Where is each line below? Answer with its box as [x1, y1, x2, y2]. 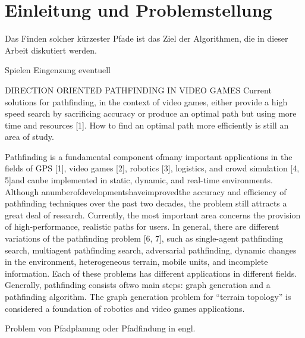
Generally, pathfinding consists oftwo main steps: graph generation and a [5, 278, 271, 291]
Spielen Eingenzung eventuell [5, 64, 111, 76]
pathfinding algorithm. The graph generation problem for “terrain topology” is [5, 290, 291, 302]
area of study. [5, 130, 54, 143]
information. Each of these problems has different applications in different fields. [5, 267, 297, 279]
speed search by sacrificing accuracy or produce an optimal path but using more [5, 107, 297, 120]
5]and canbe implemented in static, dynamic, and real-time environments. [5, 174, 273, 186]
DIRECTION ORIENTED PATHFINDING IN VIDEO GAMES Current [5, 83, 272, 96]
